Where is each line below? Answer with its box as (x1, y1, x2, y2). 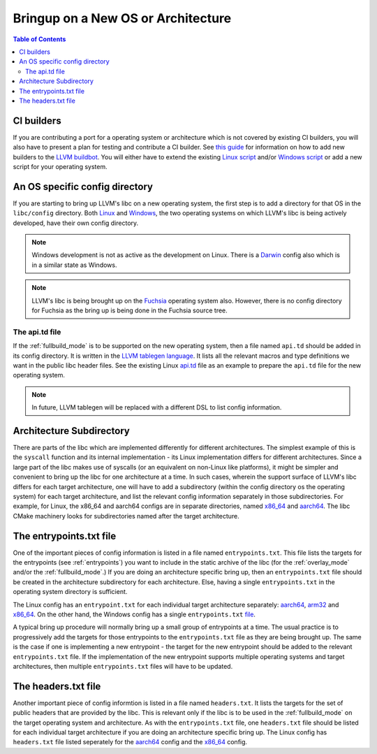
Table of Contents (13, 35, 66, 43)
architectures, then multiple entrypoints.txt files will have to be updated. (13, 662, 233, 670)
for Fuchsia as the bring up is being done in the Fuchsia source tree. (31, 306, 228, 314)
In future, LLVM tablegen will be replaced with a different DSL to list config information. (31, 403, 282, 412)
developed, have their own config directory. (13, 219, 139, 227)
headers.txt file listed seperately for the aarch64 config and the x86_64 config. (13, 738, 248, 746)
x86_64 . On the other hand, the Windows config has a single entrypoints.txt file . (13, 610, 256, 618)
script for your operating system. (13, 162, 108, 171)
